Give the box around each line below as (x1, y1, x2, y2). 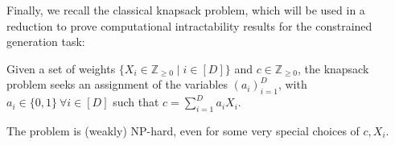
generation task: (6, 33, 85, 50)
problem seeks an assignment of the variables (6, 76, 228, 93)
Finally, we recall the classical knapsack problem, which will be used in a (6, 2, 365, 18)
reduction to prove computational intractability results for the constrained (6, 17, 372, 34)
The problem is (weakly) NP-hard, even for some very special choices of (6, 122, 360, 139)
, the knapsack (297, 60, 369, 77)
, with (278, 76, 307, 93)
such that (113, 93, 159, 110)
